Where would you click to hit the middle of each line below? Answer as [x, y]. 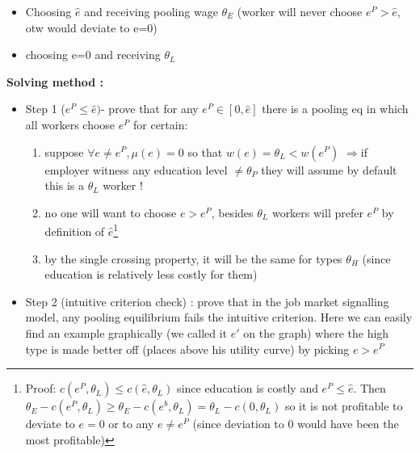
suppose [64, 151]
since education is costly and [248, 388]
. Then [370, 388]
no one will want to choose [111, 212]
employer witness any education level [136, 169]
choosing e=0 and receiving [93, 55]
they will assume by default [329, 169]
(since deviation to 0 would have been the [296, 424]
